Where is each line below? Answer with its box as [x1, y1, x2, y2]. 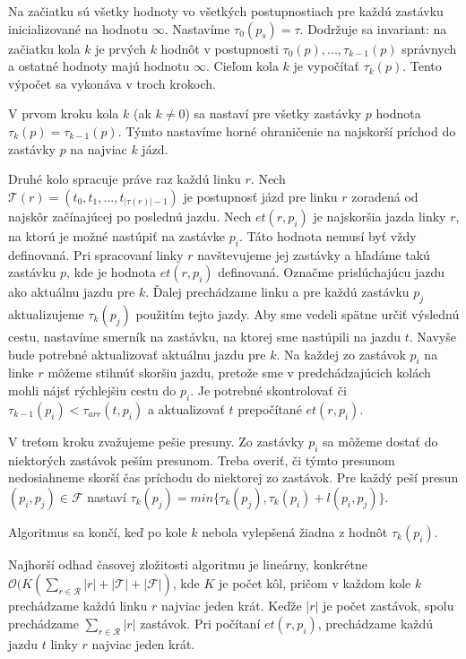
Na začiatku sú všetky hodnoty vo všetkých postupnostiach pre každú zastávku [8, 2, 444, 20]
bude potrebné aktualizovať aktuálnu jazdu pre [8, 344, 266, 363]
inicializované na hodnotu [8, 19, 148, 38]
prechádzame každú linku [8, 596, 148, 615]
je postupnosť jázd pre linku [183, 186, 338, 205]
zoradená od [351, 186, 419, 205]
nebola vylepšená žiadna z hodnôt [202, 522, 388, 541]
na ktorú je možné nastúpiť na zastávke [8, 226, 226, 245]
